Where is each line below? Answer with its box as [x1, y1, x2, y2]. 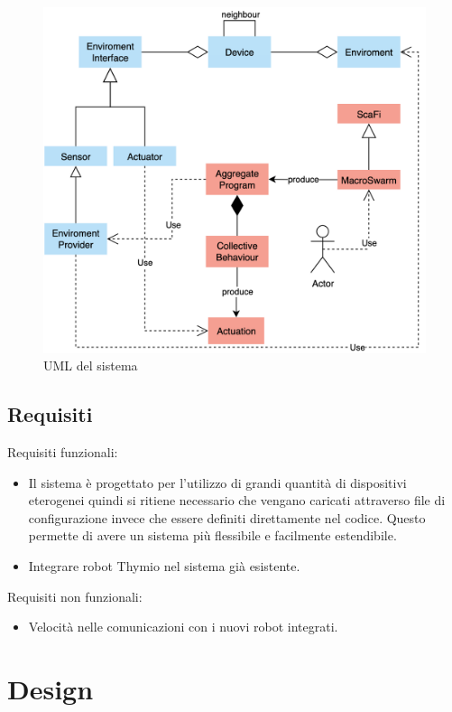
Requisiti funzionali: [7, 442, 118, 461]
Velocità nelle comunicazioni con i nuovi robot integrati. [28, 617, 338, 636]
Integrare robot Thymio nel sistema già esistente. [28, 556, 300, 575]
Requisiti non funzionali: [7, 586, 143, 605]
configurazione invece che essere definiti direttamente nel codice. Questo [28, 508, 426, 527]
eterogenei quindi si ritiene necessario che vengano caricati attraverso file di [28, 491, 446, 510]
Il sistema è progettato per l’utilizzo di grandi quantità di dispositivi [28, 473, 407, 492]
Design [7, 670, 94, 707]
